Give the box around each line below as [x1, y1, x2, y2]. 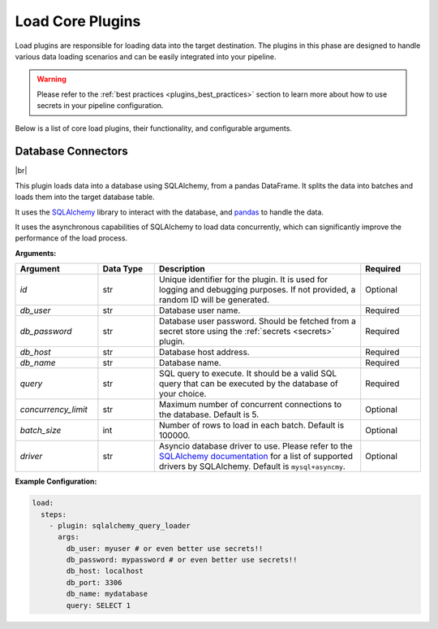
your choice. [158, 388, 207, 400]
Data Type [102, 263, 144, 275]
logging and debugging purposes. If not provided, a [158, 284, 356, 296]
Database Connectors [15, 145, 129, 158]
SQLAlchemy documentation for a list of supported [158, 451, 353, 462]
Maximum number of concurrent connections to [158, 399, 342, 410]
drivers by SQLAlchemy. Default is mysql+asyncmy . [158, 461, 346, 472]
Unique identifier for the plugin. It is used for [158, 274, 328, 285]
